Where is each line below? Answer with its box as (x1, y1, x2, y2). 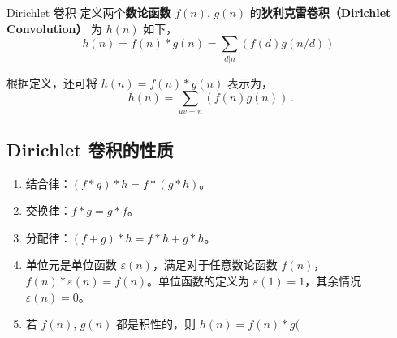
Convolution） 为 (6, 19, 103, 36)
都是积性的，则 (116, 315, 196, 332)
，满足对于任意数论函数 (152, 256, 278, 273)
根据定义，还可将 (6, 74, 97, 91)
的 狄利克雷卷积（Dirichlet (249, 4, 391, 20)
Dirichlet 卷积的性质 (6, 136, 174, 161)
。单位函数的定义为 (147, 272, 250, 289)
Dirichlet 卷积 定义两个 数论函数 (6, 4, 171, 20)
